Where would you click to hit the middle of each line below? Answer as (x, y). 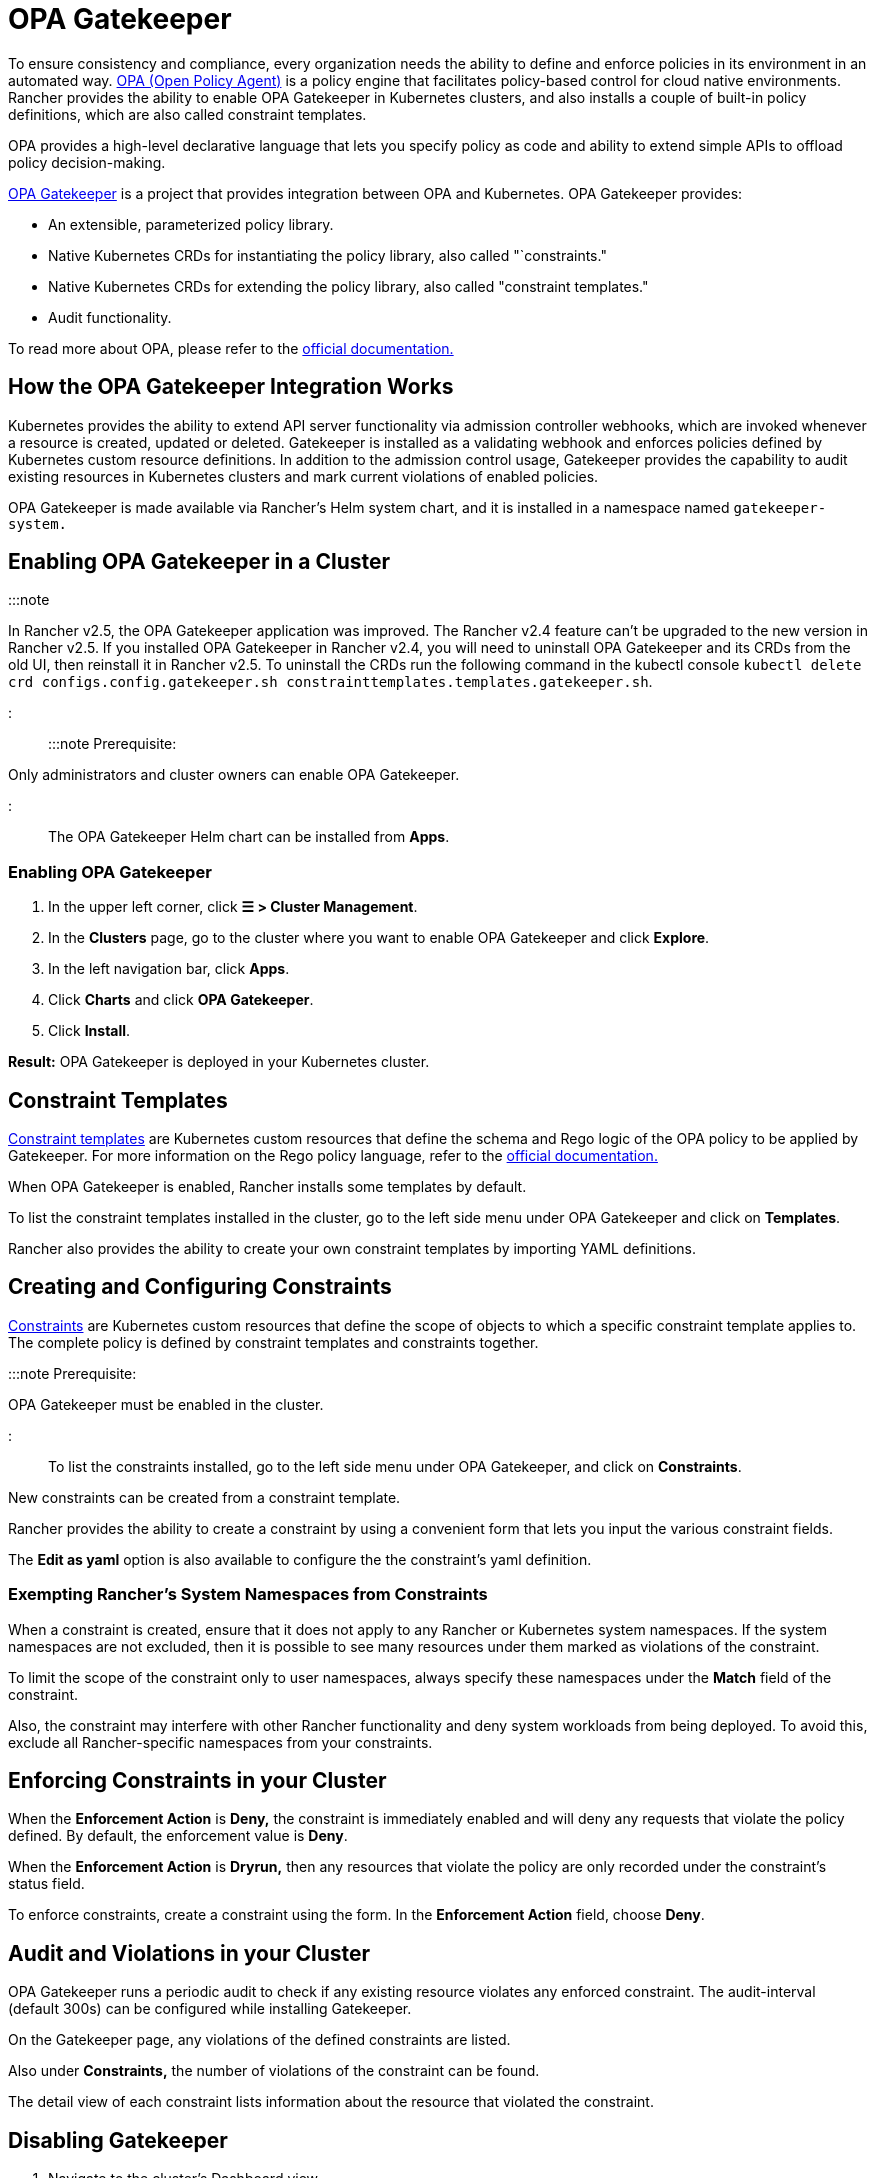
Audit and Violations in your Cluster (189, 1953)
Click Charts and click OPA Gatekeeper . (181, 1000)
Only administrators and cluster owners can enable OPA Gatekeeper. (234, 775)
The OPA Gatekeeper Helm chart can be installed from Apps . (249, 837)
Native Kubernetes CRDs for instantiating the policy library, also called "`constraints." (327, 255)
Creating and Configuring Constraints (200, 1287)
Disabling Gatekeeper (118, 2140)
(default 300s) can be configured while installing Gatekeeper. (210, 2009)
